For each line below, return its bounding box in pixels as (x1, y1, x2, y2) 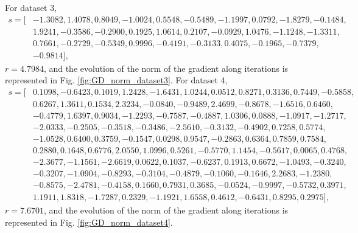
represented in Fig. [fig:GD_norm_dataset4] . (5, 215, 173, 228)
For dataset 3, (5, 1, 57, 13)
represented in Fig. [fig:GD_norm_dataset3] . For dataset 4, (5, 74, 228, 86)
